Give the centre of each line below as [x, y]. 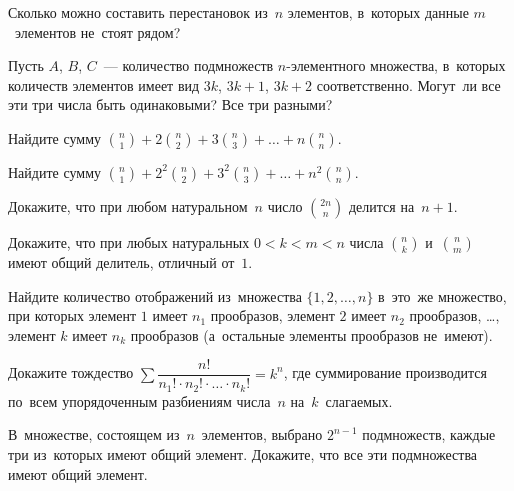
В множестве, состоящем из [94, 434]
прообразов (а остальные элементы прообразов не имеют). [311, 334]
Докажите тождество [71, 372]
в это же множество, [442, 295]
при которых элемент [72, 315]
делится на [381, 205]
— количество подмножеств [188, 65]
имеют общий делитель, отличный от [121, 261]
